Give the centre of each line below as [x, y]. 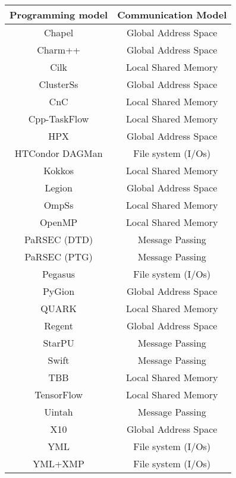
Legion [59, 188]
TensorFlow [59, 394]
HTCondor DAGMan [59, 153]
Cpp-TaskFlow [59, 119]
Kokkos [59, 170]
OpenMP [59, 222]
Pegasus [59, 274]
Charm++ [59, 50]
